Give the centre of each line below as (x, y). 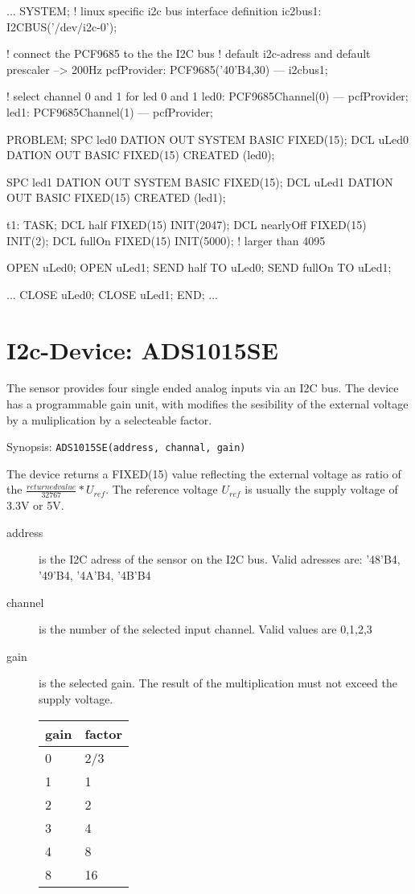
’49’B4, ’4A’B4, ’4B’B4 (95, 575)
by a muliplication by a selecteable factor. (109, 419)
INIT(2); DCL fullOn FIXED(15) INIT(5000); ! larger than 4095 (166, 240)
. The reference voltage (162, 489)
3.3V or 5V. (35, 505)
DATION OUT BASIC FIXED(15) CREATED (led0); (141, 155)
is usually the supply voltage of (321, 489)
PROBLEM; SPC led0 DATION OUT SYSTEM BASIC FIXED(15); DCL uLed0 (207, 139)
